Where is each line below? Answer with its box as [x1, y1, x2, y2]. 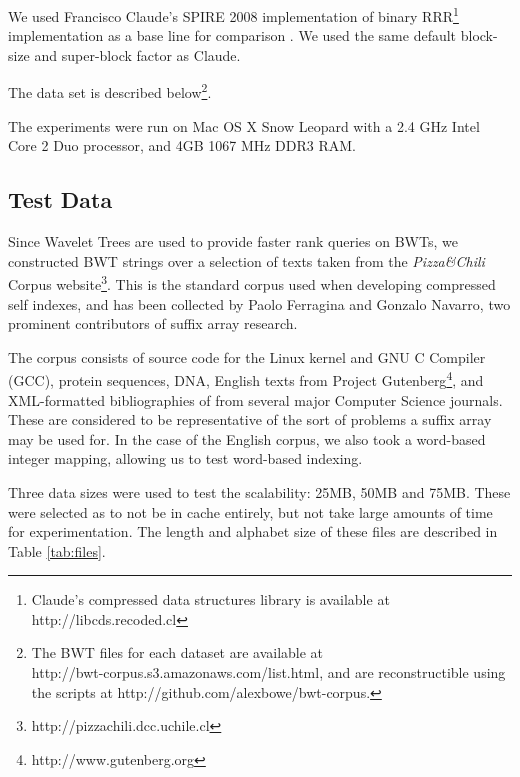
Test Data [8, 184, 113, 215]
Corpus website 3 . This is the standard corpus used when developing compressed [8, 271, 496, 294]
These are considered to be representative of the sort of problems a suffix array [8, 409, 492, 430]
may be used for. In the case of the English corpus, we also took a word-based [8, 428, 486, 449]
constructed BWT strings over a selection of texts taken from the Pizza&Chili [8, 250, 485, 271]
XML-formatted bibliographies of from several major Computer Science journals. [8, 389, 503, 410]
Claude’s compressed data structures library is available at [31, 589, 390, 610]
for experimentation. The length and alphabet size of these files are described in [8, 521, 498, 542]
